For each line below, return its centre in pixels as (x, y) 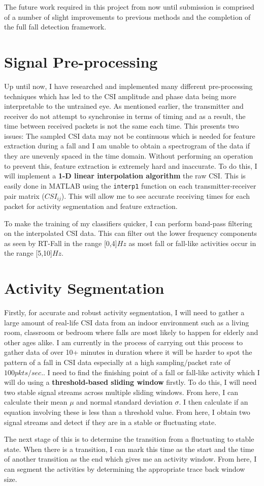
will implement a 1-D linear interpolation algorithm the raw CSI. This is (125, 176)
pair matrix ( (24, 195)
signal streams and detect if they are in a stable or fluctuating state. (110, 422)
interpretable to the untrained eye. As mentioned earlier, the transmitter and (124, 106)
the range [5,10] (28, 253)
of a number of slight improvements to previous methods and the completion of (127, 17)
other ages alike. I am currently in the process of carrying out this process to (124, 342)
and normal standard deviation (124, 402)
